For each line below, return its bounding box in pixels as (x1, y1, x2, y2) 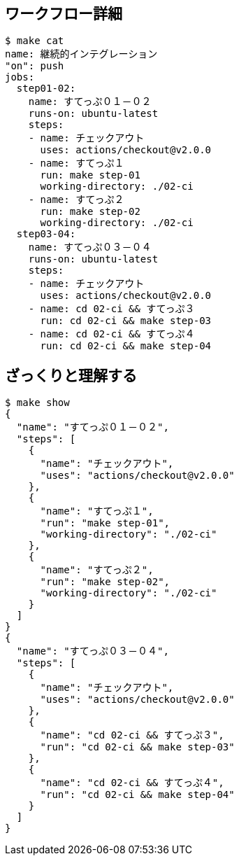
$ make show (5, 397, 70, 409)
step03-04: (16, 228, 76, 240)
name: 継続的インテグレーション (5, 48, 158, 60)
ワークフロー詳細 (5, 5, 122, 22)
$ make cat (5, 35, 64, 47)
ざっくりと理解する (5, 366, 137, 384)
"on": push (5, 60, 64, 72)
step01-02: (16, 83, 76, 94)
